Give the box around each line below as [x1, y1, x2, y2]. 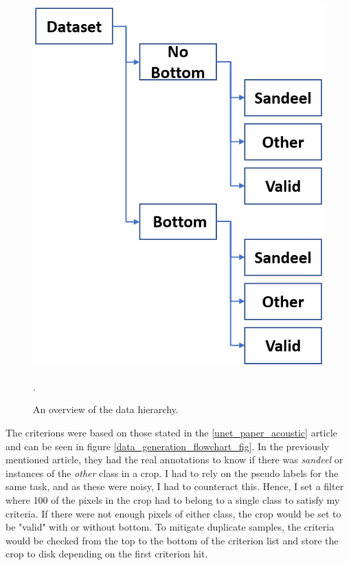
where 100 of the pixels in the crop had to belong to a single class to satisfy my [5, 492, 340, 507]
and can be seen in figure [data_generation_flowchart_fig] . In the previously [5, 439, 329, 453]
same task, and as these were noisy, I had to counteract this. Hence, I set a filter [5, 479, 344, 494]
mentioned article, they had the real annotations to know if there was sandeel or [5, 452, 344, 467]
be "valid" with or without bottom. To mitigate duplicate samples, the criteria [5, 520, 335, 534]
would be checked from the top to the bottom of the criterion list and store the [5, 533, 339, 547]
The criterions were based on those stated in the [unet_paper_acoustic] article [5, 425, 337, 439]
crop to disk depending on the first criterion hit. [5, 546, 208, 561]
